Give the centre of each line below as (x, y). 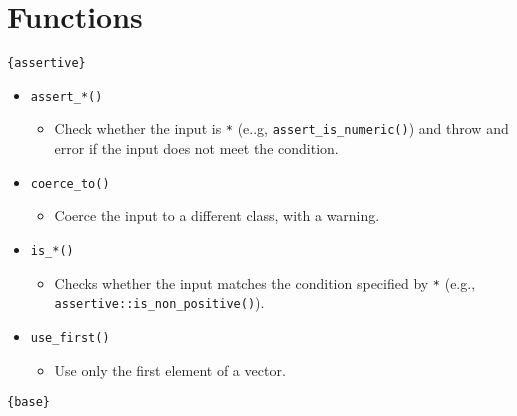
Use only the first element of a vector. (170, 369)
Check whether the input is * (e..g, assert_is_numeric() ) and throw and (281, 128)
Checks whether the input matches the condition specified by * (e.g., (265, 282)
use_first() (70, 337)
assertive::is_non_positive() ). (159, 302)
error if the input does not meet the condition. (196, 148)
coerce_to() (70, 183)
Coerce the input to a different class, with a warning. (217, 215)
